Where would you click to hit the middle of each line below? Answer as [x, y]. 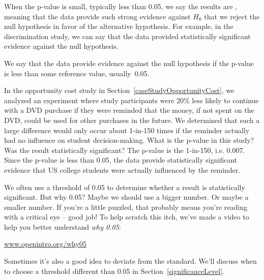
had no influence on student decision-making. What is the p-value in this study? [129, 140]
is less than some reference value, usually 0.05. [77, 73]
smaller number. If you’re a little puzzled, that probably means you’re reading [126, 207]
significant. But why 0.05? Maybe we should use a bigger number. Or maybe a [126, 197]
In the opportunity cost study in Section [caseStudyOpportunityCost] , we [119, 90]
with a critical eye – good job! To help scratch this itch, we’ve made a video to [127, 217]
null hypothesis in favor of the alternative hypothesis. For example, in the [119, 26]
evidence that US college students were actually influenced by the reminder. [122, 169]
